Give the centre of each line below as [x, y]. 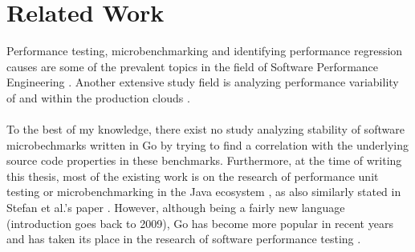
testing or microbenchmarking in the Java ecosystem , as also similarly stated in [204, 192]
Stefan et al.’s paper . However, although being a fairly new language [176, 208]
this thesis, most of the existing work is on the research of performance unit [193, 176]
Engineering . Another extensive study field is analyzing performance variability [203, 82]
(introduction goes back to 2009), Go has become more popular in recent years [200, 223]
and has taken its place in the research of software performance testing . [184, 239]
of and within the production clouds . [98, 97]
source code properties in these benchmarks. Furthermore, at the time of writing [204, 160]
